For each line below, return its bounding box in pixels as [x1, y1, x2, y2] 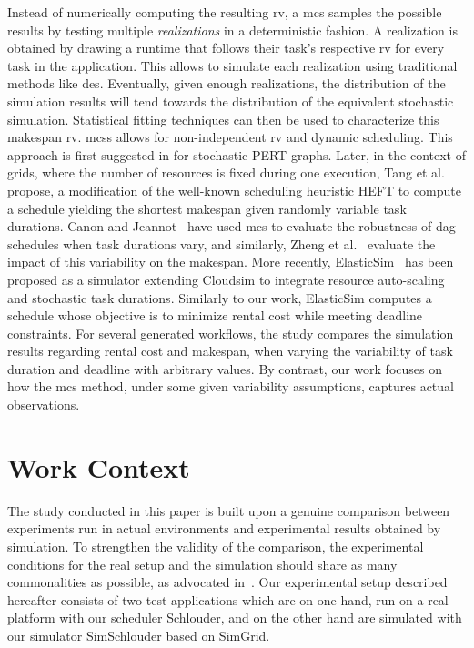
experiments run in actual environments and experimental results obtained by [7, 519, 441, 538]
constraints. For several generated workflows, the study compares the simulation [7, 323, 454, 342]
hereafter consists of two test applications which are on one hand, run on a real [7, 590, 449, 609]
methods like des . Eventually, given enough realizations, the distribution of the [7, 74, 446, 93]
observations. [7, 395, 80, 414]
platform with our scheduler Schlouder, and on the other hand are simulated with [7, 608, 462, 627]
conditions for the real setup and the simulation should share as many [7, 554, 398, 573]
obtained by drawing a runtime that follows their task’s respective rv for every [7, 38, 445, 57]
